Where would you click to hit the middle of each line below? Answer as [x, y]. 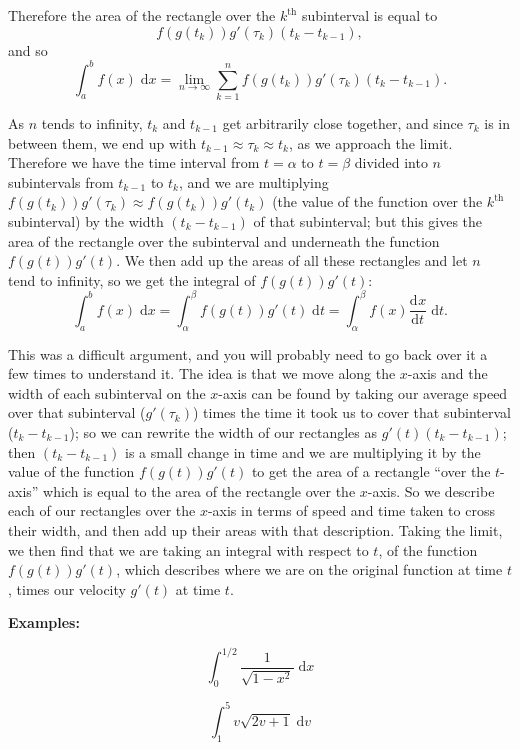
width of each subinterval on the [107, 392]
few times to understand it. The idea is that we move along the [202, 373]
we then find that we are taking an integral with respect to [188, 549]
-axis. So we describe [431, 490]
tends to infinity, [92, 123]
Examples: [44, 622]
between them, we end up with [102, 142]
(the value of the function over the [377, 201]
